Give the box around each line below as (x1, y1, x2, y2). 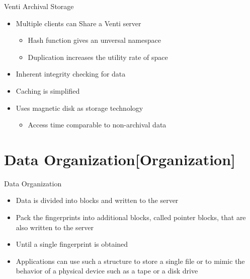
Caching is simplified (16, 85, 80, 96)
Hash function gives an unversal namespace (28, 35, 161, 45)
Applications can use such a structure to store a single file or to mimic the (16, 255, 245, 266)
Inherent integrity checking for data (16, 68, 126, 79)
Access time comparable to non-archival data (28, 119, 166, 130)
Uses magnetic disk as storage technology (16, 102, 143, 113)
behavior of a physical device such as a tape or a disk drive (16, 265, 198, 276)
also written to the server (16, 222, 94, 232)
